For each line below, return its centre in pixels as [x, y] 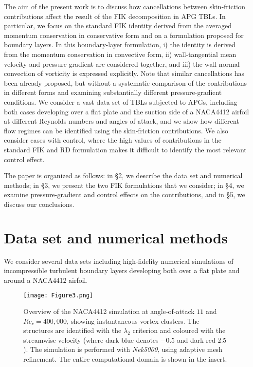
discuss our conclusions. [39, 204]
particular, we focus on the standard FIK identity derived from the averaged [118, 26]
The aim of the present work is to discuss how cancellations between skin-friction [125, 6]
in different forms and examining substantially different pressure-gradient [113, 92]
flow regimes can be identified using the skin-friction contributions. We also [116, 130]
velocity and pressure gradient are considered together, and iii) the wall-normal [122, 64]
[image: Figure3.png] [58, 296]
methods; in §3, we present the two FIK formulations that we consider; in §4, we [124, 185]
